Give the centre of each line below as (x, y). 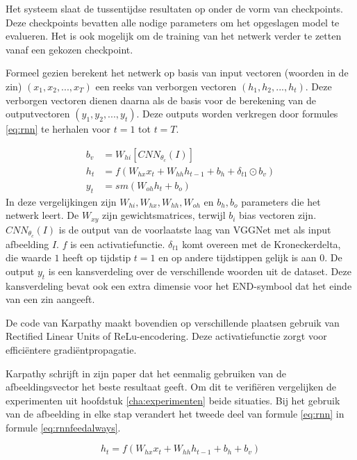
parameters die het (281, 201)
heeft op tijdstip (97, 257)
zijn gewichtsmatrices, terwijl (164, 215)
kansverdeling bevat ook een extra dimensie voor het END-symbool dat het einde (179, 285)
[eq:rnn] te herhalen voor (58, 129)
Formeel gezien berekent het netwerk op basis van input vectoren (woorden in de (177, 73)
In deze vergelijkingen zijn (61, 201)
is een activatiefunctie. (118, 244)
